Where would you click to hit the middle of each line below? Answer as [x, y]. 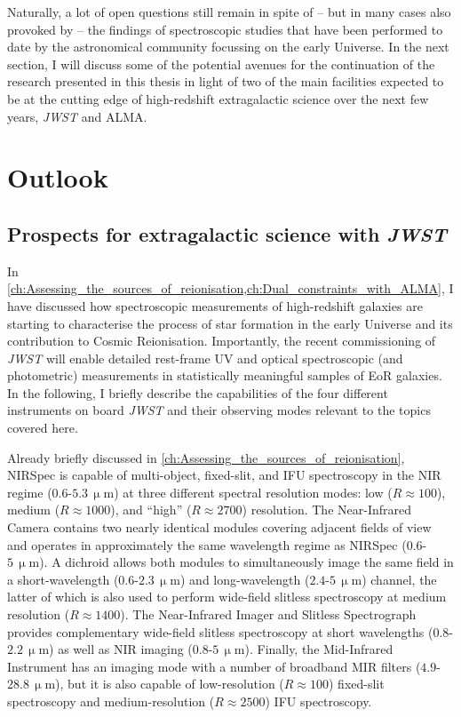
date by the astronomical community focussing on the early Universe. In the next [228, 47]
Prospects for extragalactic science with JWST [227, 233]
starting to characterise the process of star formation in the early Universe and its [230, 323]
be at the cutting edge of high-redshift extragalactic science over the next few [218, 98]
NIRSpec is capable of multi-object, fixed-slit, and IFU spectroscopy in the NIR [224, 475]
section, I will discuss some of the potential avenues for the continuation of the [221, 64]
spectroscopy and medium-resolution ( [111, 701]
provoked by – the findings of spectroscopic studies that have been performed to [225, 29]
